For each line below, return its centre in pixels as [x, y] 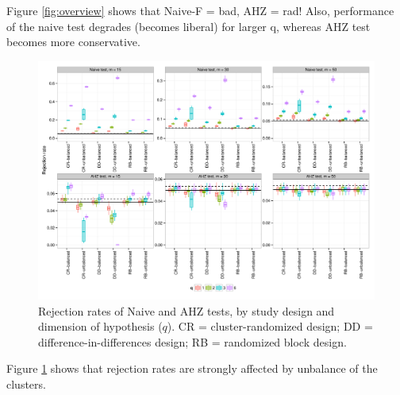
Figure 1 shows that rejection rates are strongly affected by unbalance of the [192, 368]
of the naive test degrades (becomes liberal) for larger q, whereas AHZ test [188, 26]
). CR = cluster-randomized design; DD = [270, 326]
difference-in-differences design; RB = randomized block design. [192, 341]
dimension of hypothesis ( [100, 326]
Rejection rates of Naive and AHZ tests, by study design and [187, 310]
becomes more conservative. [73, 42]
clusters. [26, 383]
